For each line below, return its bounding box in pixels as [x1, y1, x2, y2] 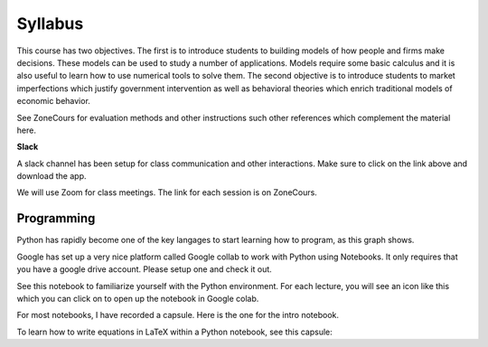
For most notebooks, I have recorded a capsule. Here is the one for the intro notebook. [16, 310, 339, 321]
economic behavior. [16, 96, 90, 107]
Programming [16, 211, 96, 226]
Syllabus [16, 14, 84, 33]
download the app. [16, 171, 87, 182]
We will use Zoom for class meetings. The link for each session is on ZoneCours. [16, 187, 318, 198]
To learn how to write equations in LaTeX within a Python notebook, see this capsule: [16, 326, 333, 337]
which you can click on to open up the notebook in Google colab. [16, 293, 259, 304]
